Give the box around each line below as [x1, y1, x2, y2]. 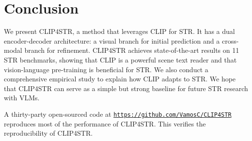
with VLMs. [4, 93, 40, 103]
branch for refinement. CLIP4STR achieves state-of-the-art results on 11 [24, 45, 239, 55]
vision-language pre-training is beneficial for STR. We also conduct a [4, 64, 208, 74]
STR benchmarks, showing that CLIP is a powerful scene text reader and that [4, 54, 237, 64]
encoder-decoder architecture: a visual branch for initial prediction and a [4, 35, 220, 46]
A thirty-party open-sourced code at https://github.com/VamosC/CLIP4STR [4, 109, 232, 119]
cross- [221, 35, 239, 46]
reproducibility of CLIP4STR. [4, 128, 93, 138]
